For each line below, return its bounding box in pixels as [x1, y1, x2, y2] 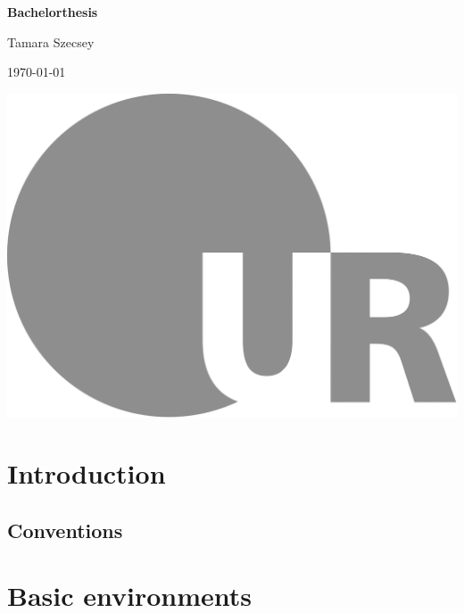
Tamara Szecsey [7, 32, 95, 51]
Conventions [7, 516, 123, 543]
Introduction [7, 455, 166, 492]
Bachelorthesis [7, 3, 98, 21]
